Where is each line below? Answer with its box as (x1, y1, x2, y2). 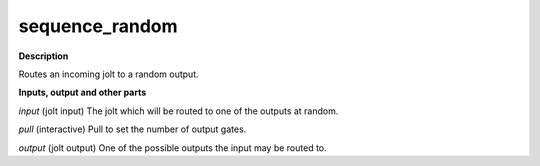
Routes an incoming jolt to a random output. (18, 68, 199, 80)
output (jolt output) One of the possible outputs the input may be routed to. (18, 141, 327, 154)
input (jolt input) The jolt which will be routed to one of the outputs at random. (18, 105, 339, 117)
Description (18, 50, 69, 62)
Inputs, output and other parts (18, 86, 147, 99)
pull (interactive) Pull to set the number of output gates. (18, 123, 247, 135)
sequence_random (18, 15, 179, 37)
